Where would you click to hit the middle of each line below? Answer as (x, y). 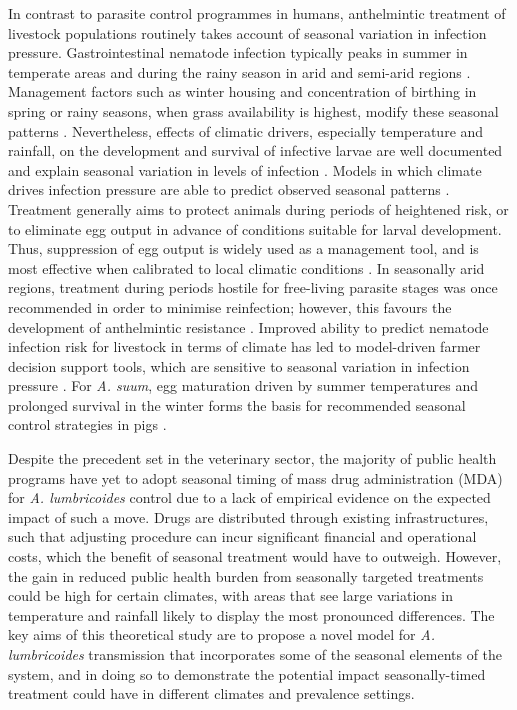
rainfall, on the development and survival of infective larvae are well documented (255, 150)
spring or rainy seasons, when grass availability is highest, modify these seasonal (253, 110)
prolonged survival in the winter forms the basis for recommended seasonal (237, 404)
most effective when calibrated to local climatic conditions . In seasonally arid (246, 267)
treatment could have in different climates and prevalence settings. (211, 693)
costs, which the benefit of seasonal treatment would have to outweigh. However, (255, 556)
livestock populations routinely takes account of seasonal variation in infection (247, 32)
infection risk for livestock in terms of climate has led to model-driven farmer (244, 346)
